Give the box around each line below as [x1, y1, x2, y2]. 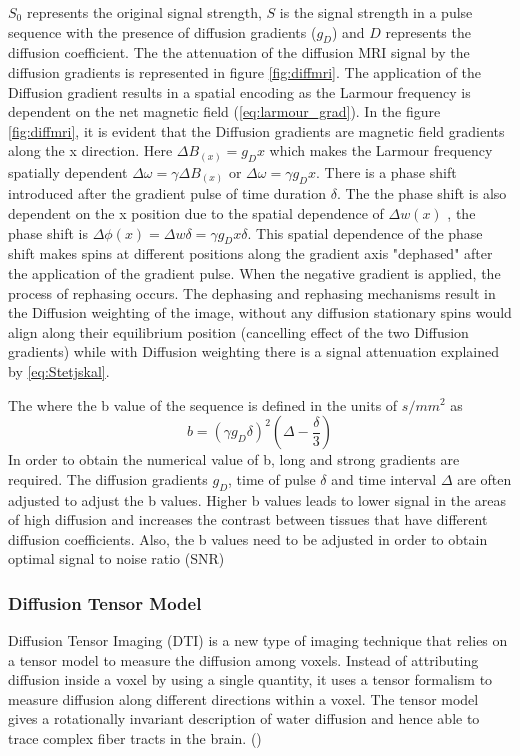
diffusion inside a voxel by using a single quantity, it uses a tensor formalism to [8, 669, 493, 690]
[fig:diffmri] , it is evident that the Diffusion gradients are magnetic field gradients [8, 120, 505, 141]
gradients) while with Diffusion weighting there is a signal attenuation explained [8, 341, 499, 362]
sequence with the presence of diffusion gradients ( [8, 21, 317, 42]
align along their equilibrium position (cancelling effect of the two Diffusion [8, 321, 469, 342]
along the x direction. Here [8, 140, 173, 161]
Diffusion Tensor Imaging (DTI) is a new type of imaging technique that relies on [8, 630, 508, 651]
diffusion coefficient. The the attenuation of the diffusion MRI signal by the [8, 42, 470, 63]
